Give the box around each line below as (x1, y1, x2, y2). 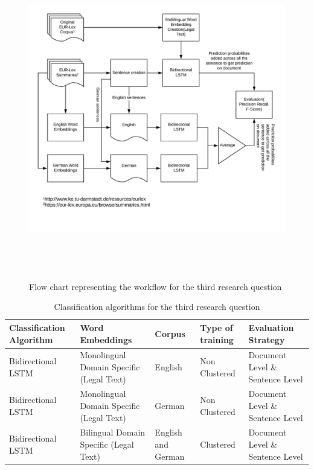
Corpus (155, 327, 185, 340)
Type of (200, 321, 233, 333)
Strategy (248, 333, 285, 346)
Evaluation (248, 321, 294, 333)
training (200, 333, 234, 346)
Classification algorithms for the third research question (54, 300, 260, 313)
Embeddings (80, 333, 132, 346)
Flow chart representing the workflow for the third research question (29, 280, 282, 292)
